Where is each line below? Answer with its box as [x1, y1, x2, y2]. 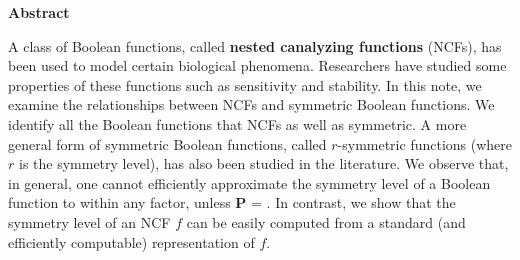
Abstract [8, 2, 70, 22]
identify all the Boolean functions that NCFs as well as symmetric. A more [8, 113, 467, 134]
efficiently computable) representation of [8, 231, 255, 252]
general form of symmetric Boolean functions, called [8, 133, 327, 154]
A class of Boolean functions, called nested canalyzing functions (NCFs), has [8, 35, 502, 56]
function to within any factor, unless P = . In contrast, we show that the [8, 192, 456, 213]
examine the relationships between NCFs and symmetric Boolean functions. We [8, 94, 495, 115]
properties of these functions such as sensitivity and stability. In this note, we [8, 74, 482, 95]
